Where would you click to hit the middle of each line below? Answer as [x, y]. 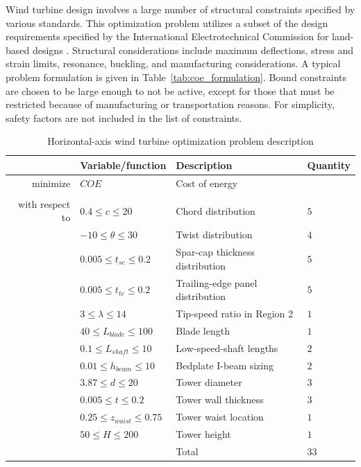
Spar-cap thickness [216, 252]
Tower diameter [209, 382]
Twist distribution [214, 235]
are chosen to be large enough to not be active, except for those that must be [170, 90]
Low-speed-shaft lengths [227, 347]
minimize [51, 183]
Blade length [203, 330]
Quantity [329, 165]
